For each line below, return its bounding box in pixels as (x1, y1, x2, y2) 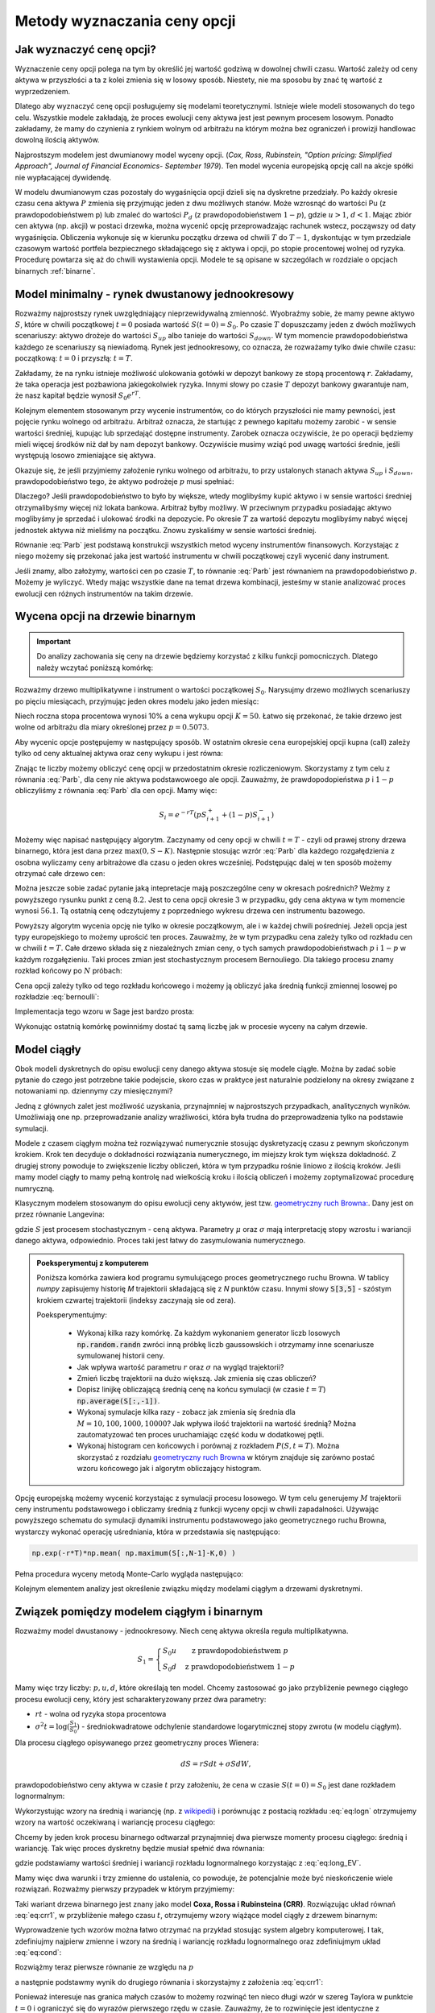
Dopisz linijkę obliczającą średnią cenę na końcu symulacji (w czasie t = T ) (77, 1385, 326, 1395)
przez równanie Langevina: (14, 1209, 105, 1219)
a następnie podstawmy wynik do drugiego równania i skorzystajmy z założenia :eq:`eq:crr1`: (14, 1977, 324, 1986)
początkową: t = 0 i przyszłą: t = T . (14, 353, 133, 363)
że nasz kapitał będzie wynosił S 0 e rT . (14, 390, 141, 403)
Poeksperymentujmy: (36, 1310, 108, 1320)
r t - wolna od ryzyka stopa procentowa (35, 1709, 167, 1719)
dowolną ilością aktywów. (14, 135, 100, 145)
